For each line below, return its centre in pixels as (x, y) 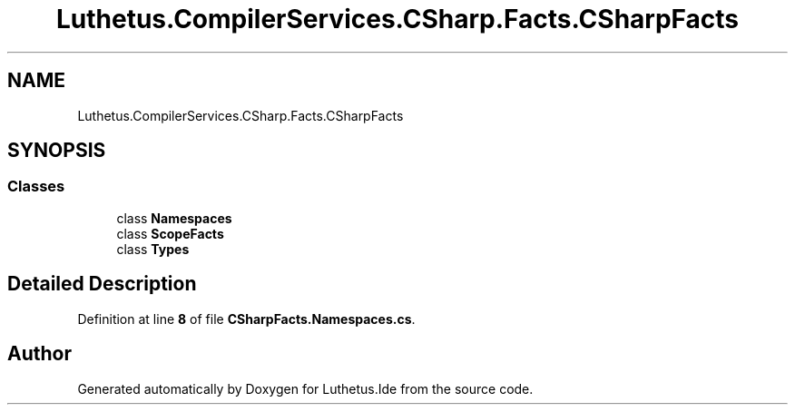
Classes (36, 186)
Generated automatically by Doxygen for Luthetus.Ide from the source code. (305, 388)
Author (39, 354)
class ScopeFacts (170, 233)
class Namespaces (174, 218)
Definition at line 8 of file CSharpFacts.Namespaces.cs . (246, 319)
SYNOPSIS (57, 151)
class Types (153, 249)
